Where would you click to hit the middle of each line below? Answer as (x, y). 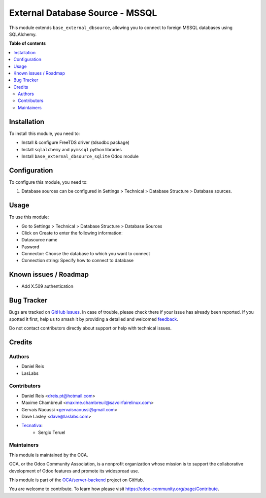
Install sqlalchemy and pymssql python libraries (72, 149)
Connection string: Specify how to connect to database (78, 261)
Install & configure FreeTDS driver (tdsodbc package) (76, 142)
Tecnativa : (32, 426)
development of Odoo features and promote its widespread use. (74, 471)
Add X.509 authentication (47, 286)
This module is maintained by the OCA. (49, 455)
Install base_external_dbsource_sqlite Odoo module (80, 156)
